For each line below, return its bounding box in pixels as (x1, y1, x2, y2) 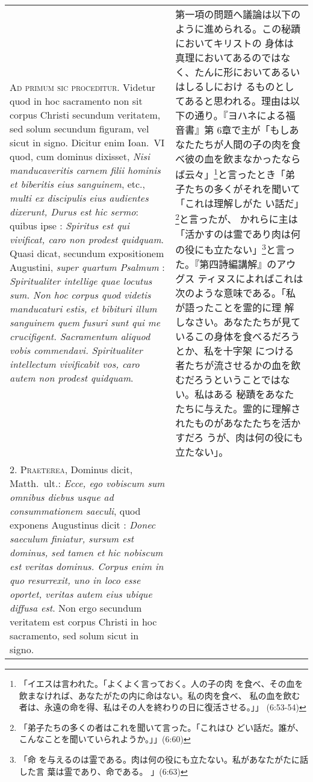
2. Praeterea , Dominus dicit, (10, 462, 133, 476)
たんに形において (194, 65, 271, 79)
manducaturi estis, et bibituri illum (10, 302, 157, 316)
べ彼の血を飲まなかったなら (175, 152, 301, 166)
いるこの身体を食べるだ (175, 329, 281, 343)
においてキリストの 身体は (175, 36, 294, 50)
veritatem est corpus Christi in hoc (10, 614, 157, 628)
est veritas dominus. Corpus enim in (10, 559, 164, 573)
